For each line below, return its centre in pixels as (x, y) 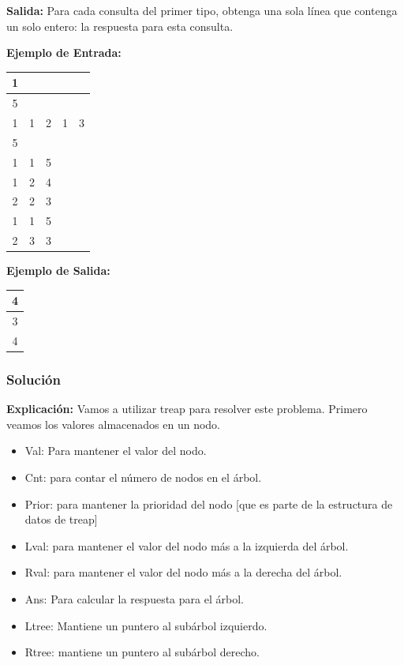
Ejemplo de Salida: (58, 271)
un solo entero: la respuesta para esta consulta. (120, 26)
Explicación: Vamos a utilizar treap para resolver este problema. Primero (187, 409)
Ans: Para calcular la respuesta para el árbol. (134, 598)
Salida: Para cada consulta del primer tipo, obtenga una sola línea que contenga (202, 10)
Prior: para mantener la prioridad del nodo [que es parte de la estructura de (209, 503)
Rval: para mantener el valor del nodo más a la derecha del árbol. (183, 572)
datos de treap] (61, 519)
